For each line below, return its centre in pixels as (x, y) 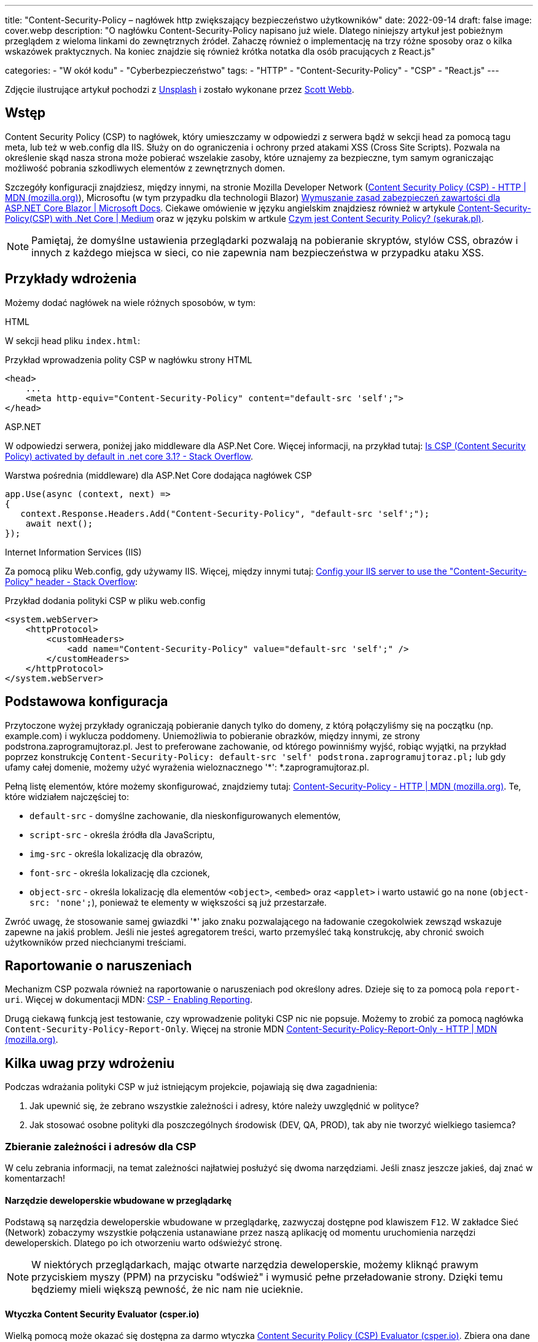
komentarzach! (35, 1178)
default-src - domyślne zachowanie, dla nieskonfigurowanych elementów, (185, 815)
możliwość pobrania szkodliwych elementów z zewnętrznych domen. (145, 168)
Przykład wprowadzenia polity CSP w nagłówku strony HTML (129, 359)
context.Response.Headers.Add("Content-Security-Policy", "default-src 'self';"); (225, 513)
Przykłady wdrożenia (71, 279)
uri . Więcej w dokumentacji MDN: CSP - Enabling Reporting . (129, 1000)
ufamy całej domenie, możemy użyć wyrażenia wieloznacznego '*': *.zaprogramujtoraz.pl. (187, 767)
